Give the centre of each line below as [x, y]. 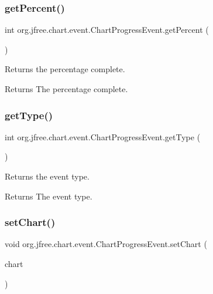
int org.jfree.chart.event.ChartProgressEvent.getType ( [103, 136]
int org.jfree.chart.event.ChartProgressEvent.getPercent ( [107, 30]
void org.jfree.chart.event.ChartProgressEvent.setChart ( [106, 244]
